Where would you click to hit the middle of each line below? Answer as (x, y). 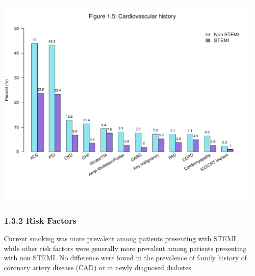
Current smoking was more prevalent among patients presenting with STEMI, (121, 238)
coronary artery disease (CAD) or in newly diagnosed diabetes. (99, 267)
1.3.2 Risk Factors (40, 220)
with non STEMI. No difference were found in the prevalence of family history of (126, 258)
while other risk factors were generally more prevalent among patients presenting (125, 248)
